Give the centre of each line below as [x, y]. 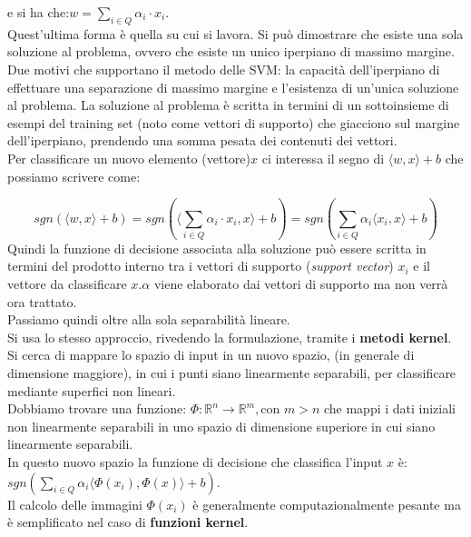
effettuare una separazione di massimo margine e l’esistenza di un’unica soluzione [233, 87]
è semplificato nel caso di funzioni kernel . [128, 522]
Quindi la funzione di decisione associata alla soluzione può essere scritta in [217, 248]
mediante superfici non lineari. [92, 390]
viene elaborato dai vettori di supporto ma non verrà [301, 284]
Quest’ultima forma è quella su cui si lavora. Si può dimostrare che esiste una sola [235, 33]
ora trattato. [42, 301]
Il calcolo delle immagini [75, 504]
